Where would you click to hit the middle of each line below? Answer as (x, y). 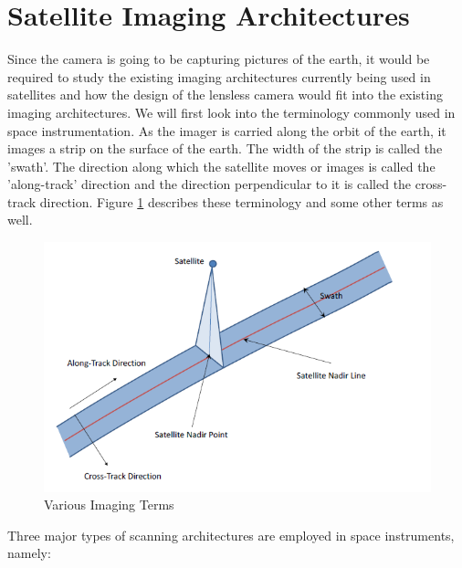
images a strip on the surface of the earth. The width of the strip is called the (225, 148)
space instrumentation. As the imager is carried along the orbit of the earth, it (227, 130)
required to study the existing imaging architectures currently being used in (219, 76)
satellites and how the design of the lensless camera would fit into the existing (225, 95)
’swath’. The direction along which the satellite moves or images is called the (221, 166)
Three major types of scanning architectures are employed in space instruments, (231, 535)
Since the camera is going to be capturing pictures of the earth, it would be (219, 59)
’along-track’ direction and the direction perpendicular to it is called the (210, 184)
